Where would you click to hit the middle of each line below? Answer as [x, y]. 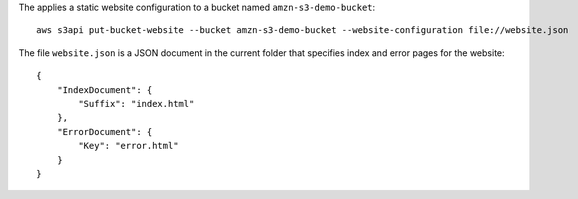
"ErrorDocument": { [104, 131]
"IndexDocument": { [104, 89]
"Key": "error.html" [128, 146]
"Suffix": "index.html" [136, 103]
